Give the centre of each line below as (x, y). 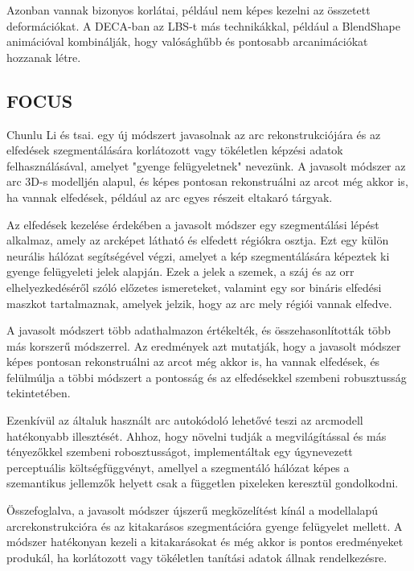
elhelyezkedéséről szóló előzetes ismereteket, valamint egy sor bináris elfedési (194, 287)
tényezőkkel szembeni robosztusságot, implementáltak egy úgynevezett (180, 452)
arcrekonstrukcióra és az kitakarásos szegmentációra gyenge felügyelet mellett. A (205, 526)
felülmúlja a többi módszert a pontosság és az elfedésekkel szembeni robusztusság (207, 377)
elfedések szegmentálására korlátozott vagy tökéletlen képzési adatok (175, 150)
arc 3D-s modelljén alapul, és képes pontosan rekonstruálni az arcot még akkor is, (207, 181)
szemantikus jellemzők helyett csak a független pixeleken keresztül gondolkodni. (203, 483)
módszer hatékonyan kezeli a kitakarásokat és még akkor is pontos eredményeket (205, 542)
